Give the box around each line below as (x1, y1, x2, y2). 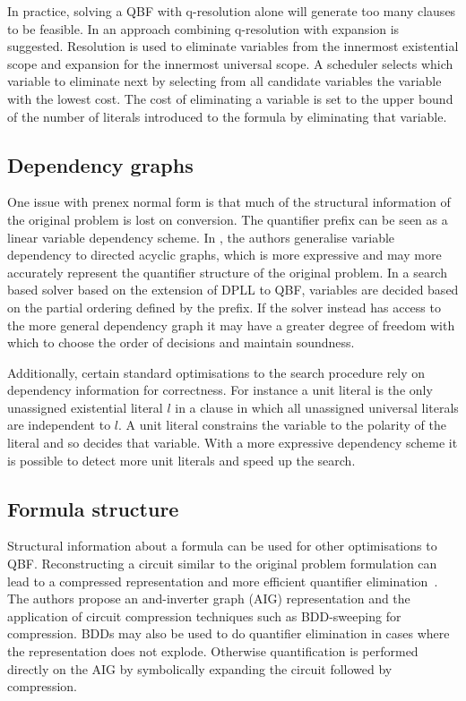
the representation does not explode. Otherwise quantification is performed (7, 642, 419, 661)
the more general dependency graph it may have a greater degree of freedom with (7, 315, 455, 334)
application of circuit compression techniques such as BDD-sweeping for (7, 606, 401, 625)
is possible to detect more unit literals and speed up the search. (7, 450, 356, 469)
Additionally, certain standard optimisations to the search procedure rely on (7, 363, 426, 381)
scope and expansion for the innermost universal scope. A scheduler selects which (7, 54, 453, 73)
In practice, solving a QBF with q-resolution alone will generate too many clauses (7, 2, 456, 20)
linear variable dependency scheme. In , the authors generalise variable (7, 227, 395, 246)
